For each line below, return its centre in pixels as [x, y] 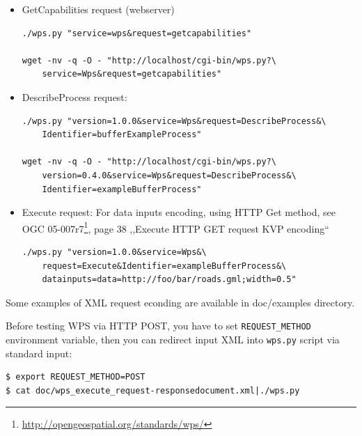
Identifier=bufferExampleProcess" [122, 135]
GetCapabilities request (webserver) [98, 9]
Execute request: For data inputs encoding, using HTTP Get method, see [179, 212]
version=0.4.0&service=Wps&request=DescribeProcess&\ [169, 175]
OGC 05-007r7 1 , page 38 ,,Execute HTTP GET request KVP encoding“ [175, 227]
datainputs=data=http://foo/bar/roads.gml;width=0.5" [169, 280]
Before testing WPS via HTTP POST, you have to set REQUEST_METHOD [158, 326]
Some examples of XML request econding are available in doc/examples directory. [180, 302]
